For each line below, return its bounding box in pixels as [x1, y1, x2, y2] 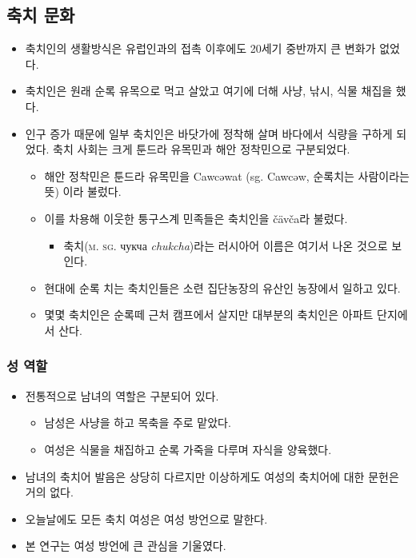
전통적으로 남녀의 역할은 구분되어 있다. [25, 387, 219, 404]
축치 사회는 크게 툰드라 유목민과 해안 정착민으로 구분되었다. [53, 141, 350, 157]
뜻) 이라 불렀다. [44, 183, 122, 200]
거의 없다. [25, 484, 74, 500]
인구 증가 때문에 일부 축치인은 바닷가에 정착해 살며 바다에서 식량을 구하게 [25, 125, 393, 141]
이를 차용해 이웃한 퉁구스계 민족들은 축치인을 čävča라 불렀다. [44, 209, 348, 226]
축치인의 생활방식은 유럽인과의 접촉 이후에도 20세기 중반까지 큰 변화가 [25, 40, 376, 57]
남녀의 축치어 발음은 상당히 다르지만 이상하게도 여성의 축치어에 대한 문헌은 [25, 468, 399, 484]
